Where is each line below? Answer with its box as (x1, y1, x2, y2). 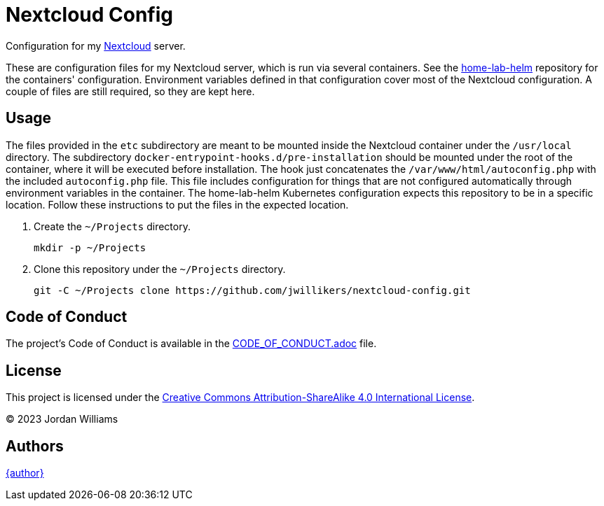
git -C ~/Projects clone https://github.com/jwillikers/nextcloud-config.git (34, 284, 471, 296)
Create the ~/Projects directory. (34, 220, 191, 232)
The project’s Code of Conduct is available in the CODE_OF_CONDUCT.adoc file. (6, 337, 377, 350)
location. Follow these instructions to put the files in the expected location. (6, 198, 349, 211)
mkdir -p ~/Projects (34, 241, 146, 253)
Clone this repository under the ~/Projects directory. (34, 262, 286, 275)
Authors (6, 437, 64, 455)
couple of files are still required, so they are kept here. (6, 85, 255, 97)
